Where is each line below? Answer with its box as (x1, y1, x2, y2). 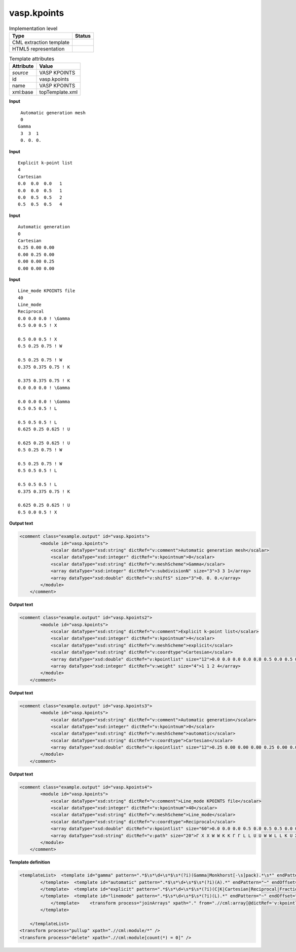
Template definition (9, 859, 50, 865)
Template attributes (9, 55, 54, 62)
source (12, 69, 29, 76)
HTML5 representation (12, 45, 65, 52)
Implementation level (9, 25, 58, 32)
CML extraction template (12, 39, 70, 45)
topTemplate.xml (39, 89, 78, 96)
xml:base (12, 89, 34, 96)
